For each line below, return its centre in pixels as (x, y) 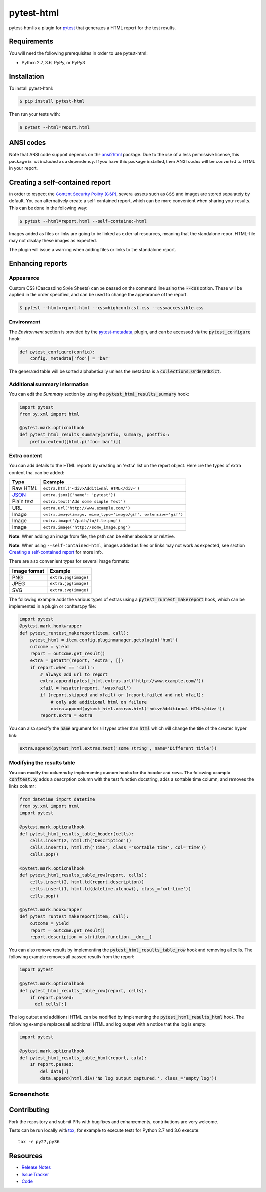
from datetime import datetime (57, 799)
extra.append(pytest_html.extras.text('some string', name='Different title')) (118, 748)
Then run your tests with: (34, 114)
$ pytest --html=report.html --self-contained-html (83, 221)
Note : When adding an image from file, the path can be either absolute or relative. (92, 536)
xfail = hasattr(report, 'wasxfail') (86, 688)
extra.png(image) (69, 577)
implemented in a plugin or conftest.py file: (52, 606)
